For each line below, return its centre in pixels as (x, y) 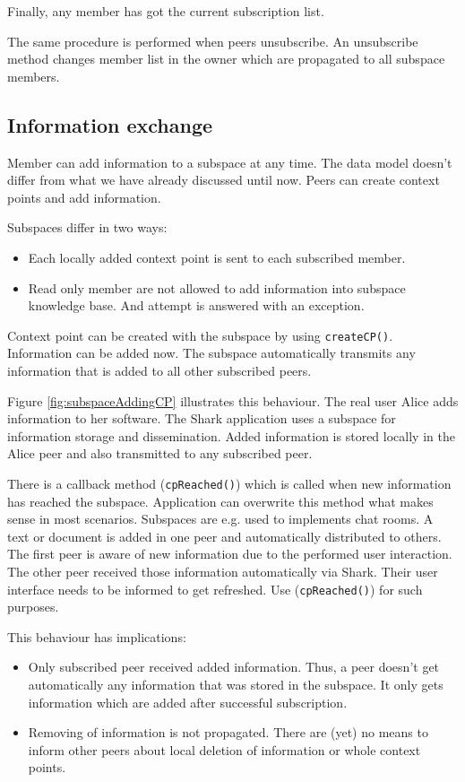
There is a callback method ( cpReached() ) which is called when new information (229, 483)
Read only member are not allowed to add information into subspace (217, 287)
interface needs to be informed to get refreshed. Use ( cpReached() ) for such (215, 589)
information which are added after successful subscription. (188, 702)
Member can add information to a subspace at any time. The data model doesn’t (230, 162)
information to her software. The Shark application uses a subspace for (202, 418)
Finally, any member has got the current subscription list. (166, 11)
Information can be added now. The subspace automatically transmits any (211, 353)
